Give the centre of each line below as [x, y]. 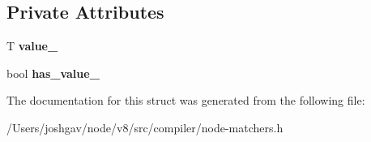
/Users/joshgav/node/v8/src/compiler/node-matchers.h [145, 127]
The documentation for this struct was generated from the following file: [186, 100]
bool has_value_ [53, 73]
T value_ [32, 46]
